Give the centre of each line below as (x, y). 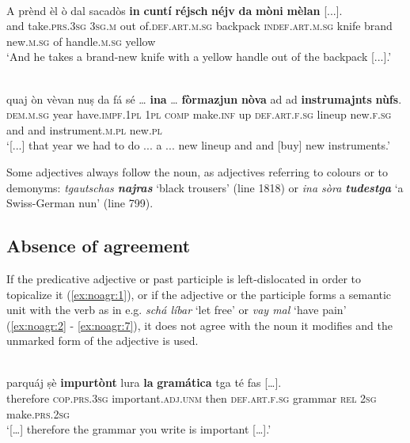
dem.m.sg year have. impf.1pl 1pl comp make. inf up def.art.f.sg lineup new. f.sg (199, 114)
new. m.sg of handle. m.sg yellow (81, 41)
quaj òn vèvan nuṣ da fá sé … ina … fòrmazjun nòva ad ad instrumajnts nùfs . (204, 98)
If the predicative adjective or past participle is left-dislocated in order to (184, 278)
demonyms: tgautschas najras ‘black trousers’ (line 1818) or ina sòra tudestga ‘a (205, 187)
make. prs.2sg (38, 413)
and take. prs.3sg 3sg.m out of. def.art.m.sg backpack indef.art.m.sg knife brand (199, 26)
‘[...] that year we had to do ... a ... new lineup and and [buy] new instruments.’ (198, 145)
